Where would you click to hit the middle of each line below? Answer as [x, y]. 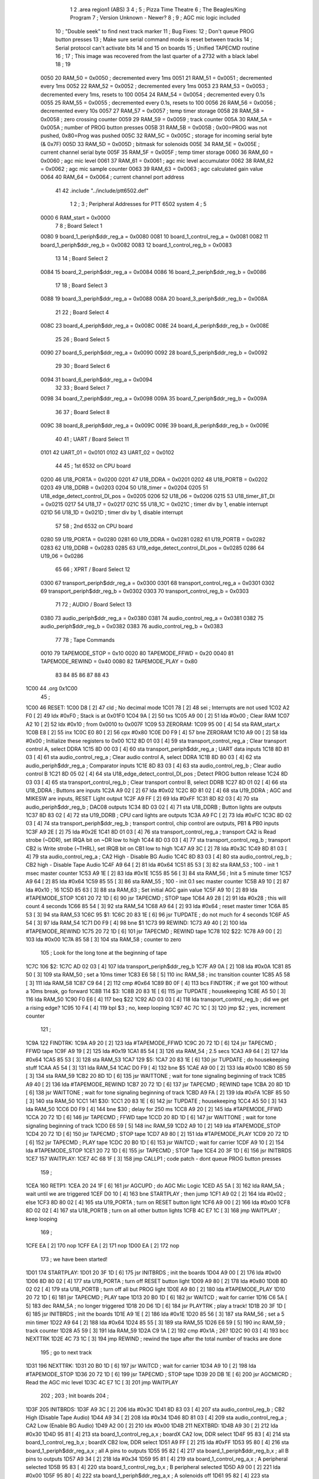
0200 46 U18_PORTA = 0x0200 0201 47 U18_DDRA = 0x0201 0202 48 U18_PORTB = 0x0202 [154, 479]
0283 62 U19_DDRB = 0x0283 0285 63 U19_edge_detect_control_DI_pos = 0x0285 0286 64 [152, 548]
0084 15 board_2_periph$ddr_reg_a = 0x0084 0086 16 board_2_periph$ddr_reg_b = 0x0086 [154, 272]
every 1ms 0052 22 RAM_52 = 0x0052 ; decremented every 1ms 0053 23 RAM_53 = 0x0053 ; [154, 86]
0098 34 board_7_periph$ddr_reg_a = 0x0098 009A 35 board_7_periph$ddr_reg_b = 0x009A [154, 399]
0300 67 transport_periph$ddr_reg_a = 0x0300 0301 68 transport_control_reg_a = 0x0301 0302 [157, 583]
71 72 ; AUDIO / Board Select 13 [94, 605]
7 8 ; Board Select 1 [79, 225]
